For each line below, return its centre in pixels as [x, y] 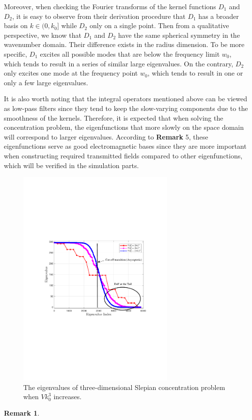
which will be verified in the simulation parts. [71, 165]
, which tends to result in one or [195, 73]
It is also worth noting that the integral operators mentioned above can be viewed [126, 99]
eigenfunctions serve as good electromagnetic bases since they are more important [125, 146]
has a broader [219, 16]
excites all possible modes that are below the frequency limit [130, 54]
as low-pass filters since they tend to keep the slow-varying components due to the [126, 108]
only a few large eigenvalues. [46, 82]
